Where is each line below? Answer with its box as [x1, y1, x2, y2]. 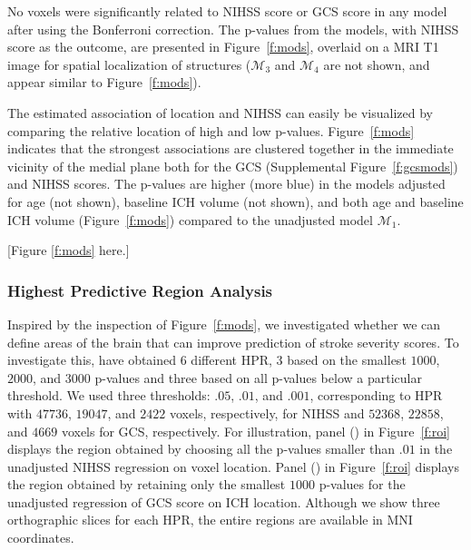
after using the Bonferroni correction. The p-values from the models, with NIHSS [7, 19, 459, 38]
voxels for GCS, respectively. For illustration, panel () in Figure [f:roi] [61, 421, 450, 440]
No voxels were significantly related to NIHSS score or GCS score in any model [7, 2, 447, 20]
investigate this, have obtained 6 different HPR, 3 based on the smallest [7, 350, 407, 369]
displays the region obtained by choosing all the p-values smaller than [7, 439, 396, 458]
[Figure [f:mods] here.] [7, 241, 130, 260]
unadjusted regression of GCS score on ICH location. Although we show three [7, 492, 440, 511]
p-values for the [319, 475, 406, 494]
